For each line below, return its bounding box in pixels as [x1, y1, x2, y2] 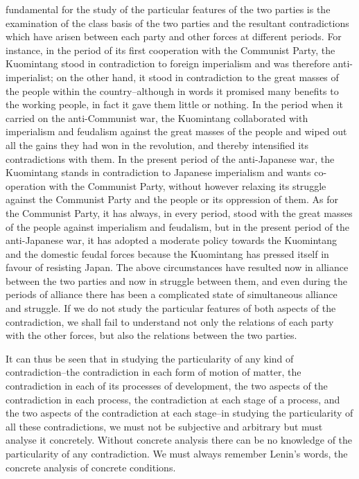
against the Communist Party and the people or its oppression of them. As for [6, 192, 338, 207]
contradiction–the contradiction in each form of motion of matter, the [6, 365, 301, 379]
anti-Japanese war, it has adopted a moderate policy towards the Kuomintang [6, 233, 338, 247]
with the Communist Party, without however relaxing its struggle [49, 178, 326, 193]
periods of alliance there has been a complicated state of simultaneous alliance [6, 287, 338, 302]
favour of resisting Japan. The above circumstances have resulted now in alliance [6, 260, 349, 275]
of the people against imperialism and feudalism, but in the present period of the [6, 219, 349, 234]
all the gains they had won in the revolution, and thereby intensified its [6, 137, 309, 152]
